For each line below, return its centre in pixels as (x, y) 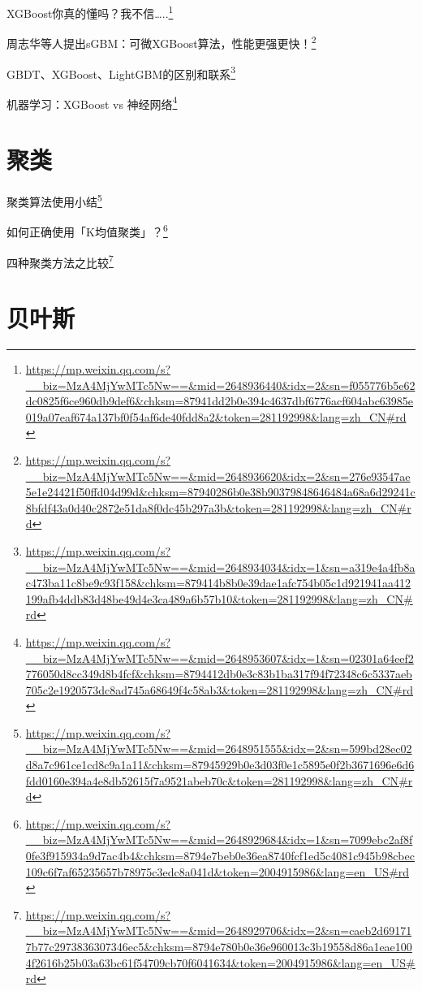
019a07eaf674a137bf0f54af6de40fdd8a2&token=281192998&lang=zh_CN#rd (216, 416)
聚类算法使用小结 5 (54, 200)
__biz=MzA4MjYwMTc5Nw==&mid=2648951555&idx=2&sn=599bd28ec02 (219, 749)
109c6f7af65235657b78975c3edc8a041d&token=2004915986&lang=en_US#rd (217, 871)
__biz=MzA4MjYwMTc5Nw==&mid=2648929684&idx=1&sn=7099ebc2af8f (219, 840)
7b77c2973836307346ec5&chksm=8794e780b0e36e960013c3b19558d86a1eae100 (219, 946)
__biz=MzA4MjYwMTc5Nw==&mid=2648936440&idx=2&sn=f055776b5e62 (220, 385)
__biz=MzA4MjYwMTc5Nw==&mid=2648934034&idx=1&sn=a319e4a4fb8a (220, 567)
